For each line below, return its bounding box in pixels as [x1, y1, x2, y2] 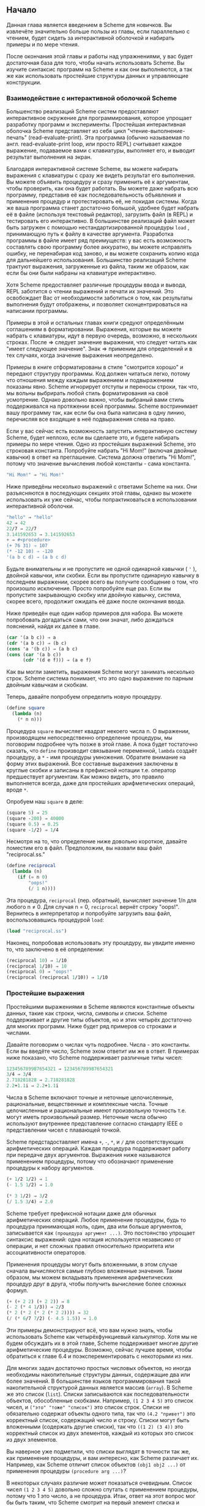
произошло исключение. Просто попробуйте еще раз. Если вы [6, 584, 171, 592]
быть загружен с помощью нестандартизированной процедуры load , [6, 224, 190, 232]
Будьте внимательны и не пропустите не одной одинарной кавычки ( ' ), [6, 565, 197, 572]
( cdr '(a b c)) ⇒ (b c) [6, 640, 67, 646]
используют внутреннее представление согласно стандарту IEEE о [6, 1120, 183, 1128]
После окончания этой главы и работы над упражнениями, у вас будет [6, 52, 193, 60]
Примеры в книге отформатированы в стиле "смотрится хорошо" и [6, 364, 184, 371]
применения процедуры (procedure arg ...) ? [6, 1467, 127, 1475]
